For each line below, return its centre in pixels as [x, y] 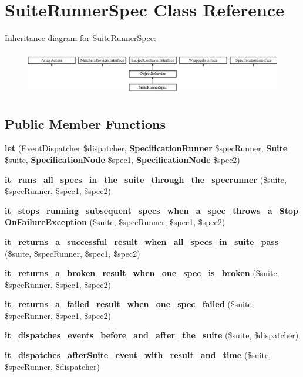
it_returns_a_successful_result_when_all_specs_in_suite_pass [142, 241]
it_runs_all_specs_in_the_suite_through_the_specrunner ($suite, [146, 179]
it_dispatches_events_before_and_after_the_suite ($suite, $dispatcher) [152, 335]
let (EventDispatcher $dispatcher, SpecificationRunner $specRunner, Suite [146, 148]
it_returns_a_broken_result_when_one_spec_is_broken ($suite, [142, 273]
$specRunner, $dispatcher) [52, 366]
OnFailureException [46, 222]
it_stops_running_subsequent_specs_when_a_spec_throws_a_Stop [151, 210]
